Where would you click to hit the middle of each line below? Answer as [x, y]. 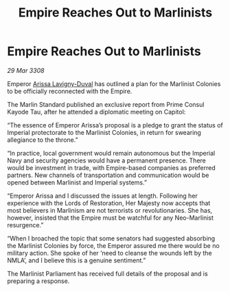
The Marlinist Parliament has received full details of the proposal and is [107, 273]
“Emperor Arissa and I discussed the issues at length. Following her [102, 196]
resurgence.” [25, 225]
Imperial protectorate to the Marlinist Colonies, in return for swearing [104, 132]
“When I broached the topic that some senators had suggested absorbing [111, 238]
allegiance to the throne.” [43, 140]
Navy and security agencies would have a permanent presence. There [106, 160]
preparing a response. [38, 281]
